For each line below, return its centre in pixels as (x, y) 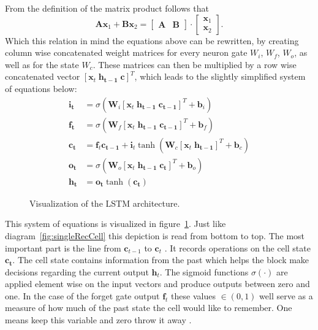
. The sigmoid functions (204, 271)
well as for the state (42, 64)
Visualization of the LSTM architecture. (105, 203)
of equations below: (41, 88)
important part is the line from (63, 247)
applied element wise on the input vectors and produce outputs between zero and (157, 284)
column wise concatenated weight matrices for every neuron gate (126, 52)
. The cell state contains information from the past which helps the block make (161, 260)
